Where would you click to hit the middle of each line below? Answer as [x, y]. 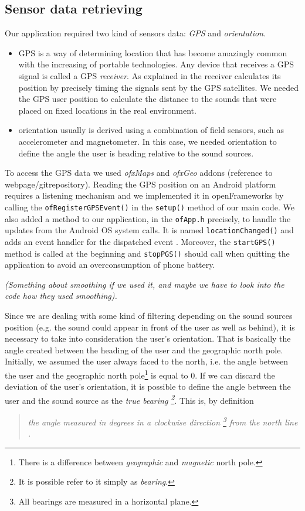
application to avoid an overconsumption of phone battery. [110, 265]
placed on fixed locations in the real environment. [107, 110]
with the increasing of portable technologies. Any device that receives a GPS [156, 64]
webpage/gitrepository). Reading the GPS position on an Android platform [140, 184]
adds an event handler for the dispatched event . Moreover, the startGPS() [140, 241]
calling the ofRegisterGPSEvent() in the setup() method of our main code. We [150, 207]
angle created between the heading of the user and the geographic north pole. [144, 350]
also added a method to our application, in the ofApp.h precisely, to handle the [148, 218]
